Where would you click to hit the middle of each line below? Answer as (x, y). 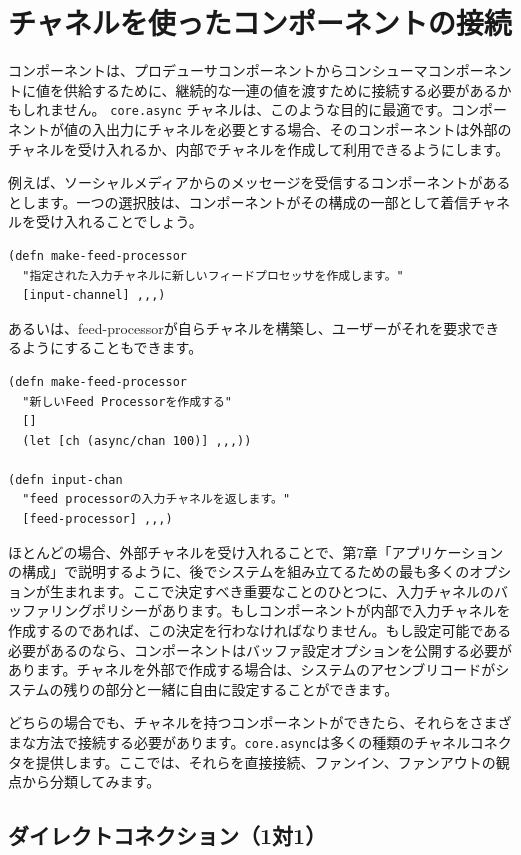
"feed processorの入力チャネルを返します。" (156, 499)
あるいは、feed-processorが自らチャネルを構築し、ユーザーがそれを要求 (240, 327)
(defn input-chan (65, 479)
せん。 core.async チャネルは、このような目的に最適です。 (257, 109)
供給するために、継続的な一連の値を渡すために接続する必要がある (280, 89)
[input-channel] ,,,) (94, 295)
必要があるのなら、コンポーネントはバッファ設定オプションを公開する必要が (260, 649)
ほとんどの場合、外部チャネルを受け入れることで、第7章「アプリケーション (256, 551)
